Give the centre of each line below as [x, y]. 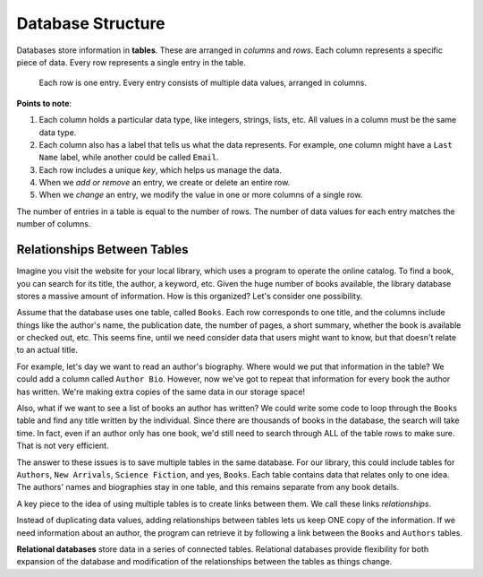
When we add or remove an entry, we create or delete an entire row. [165, 183]
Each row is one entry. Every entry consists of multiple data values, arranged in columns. [203, 83]
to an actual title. [47, 350]
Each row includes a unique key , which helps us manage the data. [160, 169]
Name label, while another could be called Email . [129, 158]
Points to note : [44, 103]
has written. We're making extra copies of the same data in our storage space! [161, 392]
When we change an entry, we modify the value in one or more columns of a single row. [201, 195]
